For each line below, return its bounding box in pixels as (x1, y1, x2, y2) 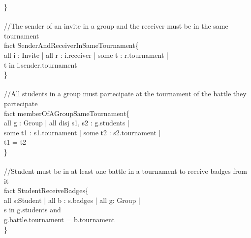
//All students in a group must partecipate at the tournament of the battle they (4, 88, 247, 99)
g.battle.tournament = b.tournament (4, 214, 115, 225)
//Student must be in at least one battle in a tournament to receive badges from (4, 166, 247, 176)
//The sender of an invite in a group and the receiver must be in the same (4, 21, 228, 31)
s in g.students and (4, 204, 61, 215)
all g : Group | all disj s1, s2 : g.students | (4, 118, 129, 128)
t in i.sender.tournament (4, 59, 77, 70)
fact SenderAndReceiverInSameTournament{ (4, 40, 139, 50)
